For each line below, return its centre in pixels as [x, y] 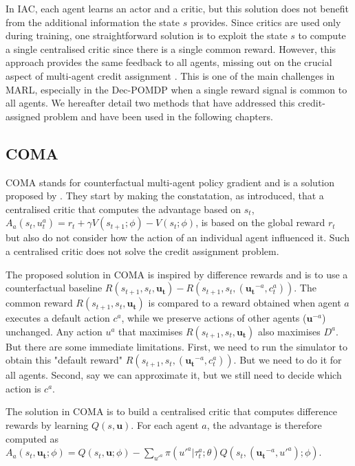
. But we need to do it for [288, 360]
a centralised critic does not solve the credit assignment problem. [142, 251]
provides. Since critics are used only [266, 22]
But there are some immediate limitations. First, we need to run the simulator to [177, 346]
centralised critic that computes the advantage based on [123, 209]
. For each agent [165, 425]
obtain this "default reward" [64, 360]
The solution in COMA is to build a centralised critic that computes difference [171, 411]
